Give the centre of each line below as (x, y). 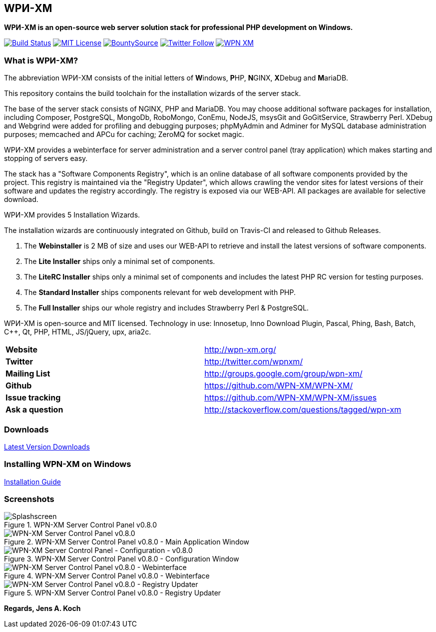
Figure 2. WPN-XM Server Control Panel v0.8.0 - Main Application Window (127, 542)
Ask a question (34, 410)
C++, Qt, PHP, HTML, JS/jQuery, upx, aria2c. (78, 332)
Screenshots (29, 499)
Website (21, 350)
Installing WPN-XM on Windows (68, 464)
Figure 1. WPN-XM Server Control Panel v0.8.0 (81, 525)
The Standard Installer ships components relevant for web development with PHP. (160, 292)
